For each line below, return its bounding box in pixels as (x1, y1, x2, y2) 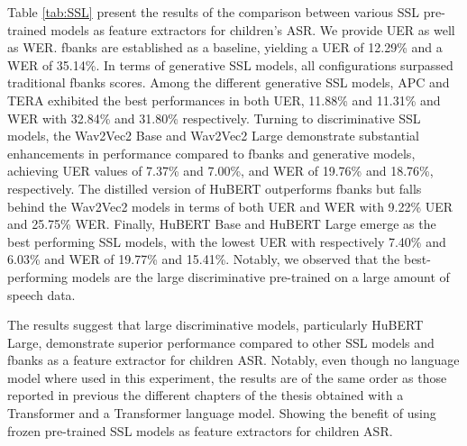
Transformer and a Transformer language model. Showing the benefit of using (7, 404, 436, 423)
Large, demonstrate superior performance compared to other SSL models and (7, 332, 435, 351)
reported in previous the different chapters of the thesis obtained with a (7, 386, 404, 405)
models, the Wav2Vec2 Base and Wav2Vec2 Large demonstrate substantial (7, 126, 419, 145)
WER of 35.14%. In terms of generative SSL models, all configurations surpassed (7, 55, 453, 74)
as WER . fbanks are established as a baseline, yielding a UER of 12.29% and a (7, 38, 443, 57)
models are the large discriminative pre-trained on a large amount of (71, 267, 450, 286)
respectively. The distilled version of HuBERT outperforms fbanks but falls (7, 178, 422, 197)
